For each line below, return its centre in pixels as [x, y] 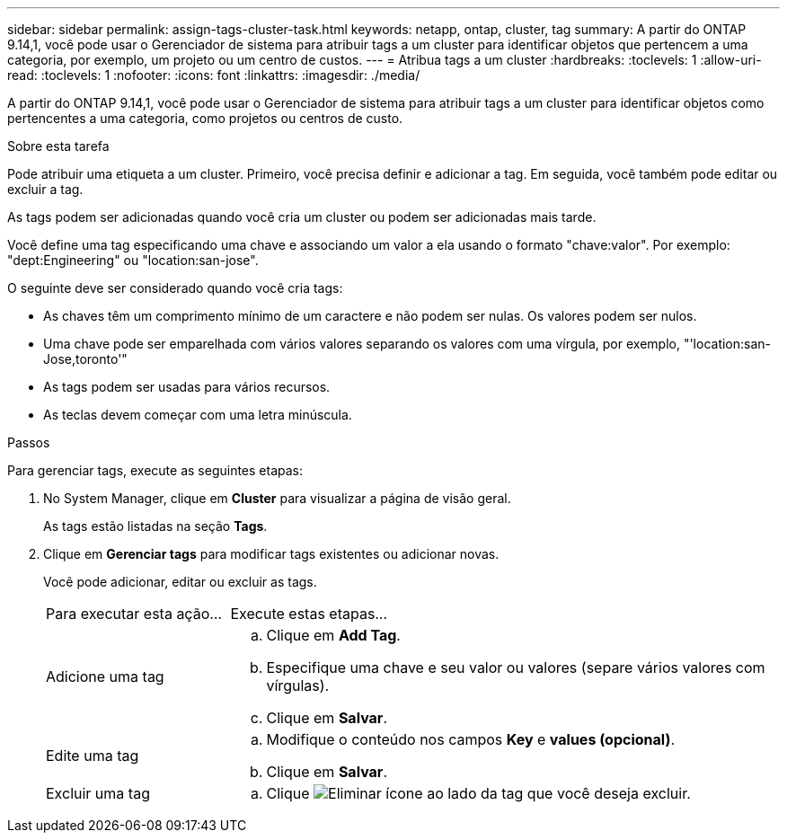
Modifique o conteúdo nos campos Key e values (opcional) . [471, 739]
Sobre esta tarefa [58, 146]
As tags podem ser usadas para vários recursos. [187, 387]
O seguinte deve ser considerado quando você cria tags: [175, 288]
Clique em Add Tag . [333, 635]
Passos [29, 442]
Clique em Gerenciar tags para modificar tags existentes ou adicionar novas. [271, 554]
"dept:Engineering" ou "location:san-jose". [133, 260]
